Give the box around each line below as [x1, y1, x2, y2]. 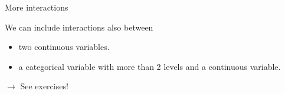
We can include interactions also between [5, 21, 153, 33]
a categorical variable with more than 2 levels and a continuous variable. [18, 60, 281, 72]
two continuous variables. [18, 41, 110, 53]
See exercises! [20, 80, 68, 92]
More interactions [5, 1, 68, 13]
